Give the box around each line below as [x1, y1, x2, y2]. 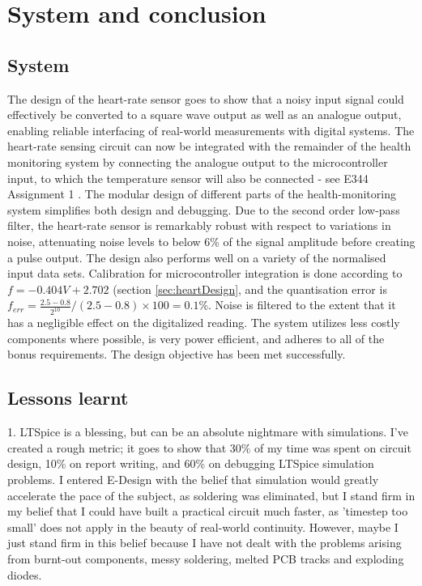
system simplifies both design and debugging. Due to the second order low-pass [7, 201, 400, 218]
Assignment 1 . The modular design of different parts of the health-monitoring [7, 185, 396, 202]
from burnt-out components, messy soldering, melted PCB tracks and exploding [7, 550, 404, 567]
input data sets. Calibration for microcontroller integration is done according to [7, 265, 403, 282]
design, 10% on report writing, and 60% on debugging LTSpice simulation [7, 455, 374, 472]
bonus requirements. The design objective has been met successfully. [7, 346, 346, 363]
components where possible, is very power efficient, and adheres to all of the [7, 329, 385, 346]
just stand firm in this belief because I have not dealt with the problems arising [7, 534, 402, 551]
